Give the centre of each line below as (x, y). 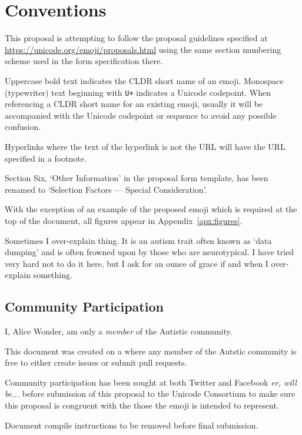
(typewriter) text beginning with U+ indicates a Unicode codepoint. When (138, 92)
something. (53, 275)
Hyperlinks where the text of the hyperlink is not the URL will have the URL (145, 146)
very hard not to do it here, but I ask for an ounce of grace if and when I (137, 263)
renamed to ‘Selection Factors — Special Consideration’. (106, 189)
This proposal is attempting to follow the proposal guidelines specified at (136, 38)
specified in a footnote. (46, 158)
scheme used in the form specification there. (84, 61)
